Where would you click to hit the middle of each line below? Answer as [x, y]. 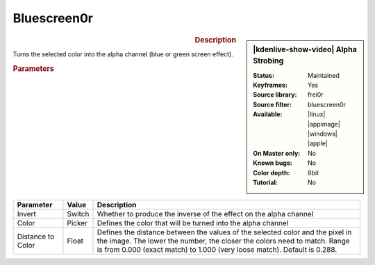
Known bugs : [273, 163]
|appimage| [324, 124]
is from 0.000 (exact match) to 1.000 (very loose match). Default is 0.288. [217, 250]
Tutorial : [265, 182]
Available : [268, 114]
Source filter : [272, 104]
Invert [26, 214]
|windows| [323, 134]
